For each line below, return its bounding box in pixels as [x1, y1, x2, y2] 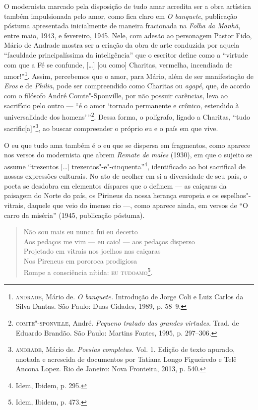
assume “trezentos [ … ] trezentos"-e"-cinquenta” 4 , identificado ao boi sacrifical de [4, 159, 246, 171]
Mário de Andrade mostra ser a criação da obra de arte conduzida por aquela [4, 40, 240, 50]
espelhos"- [221, 190, 251, 201]
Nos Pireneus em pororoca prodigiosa [23, 255, 137, 266]
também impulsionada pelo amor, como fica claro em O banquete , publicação [4, 10, 237, 21]
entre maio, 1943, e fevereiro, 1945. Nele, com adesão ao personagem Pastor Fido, [4, 30, 252, 40]
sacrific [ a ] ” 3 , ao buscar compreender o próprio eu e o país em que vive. [4, 122, 218, 134]
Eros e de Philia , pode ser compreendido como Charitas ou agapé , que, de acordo [4, 80, 251, 91]
